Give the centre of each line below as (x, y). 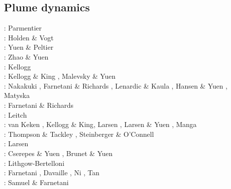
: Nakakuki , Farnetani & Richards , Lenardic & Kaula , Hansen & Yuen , (116, 85)
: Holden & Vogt (29, 37)
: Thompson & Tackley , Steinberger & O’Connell (79, 134)
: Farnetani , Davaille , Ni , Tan (52, 173)
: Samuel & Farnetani (36, 182)
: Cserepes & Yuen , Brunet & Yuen (58, 153)
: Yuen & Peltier (29, 47)
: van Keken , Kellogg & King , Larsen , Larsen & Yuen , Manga (100, 124)
